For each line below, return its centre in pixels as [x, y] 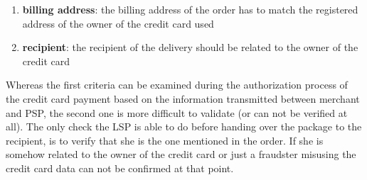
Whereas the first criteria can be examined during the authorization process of [177, 85]
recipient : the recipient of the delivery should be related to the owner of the [190, 47]
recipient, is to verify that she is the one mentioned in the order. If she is [165, 140]
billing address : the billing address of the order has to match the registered [190, 9]
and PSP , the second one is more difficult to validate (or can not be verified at [177, 112]
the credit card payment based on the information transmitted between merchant [183, 98]
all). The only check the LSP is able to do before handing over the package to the [184, 126]
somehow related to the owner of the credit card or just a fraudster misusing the [181, 154]
